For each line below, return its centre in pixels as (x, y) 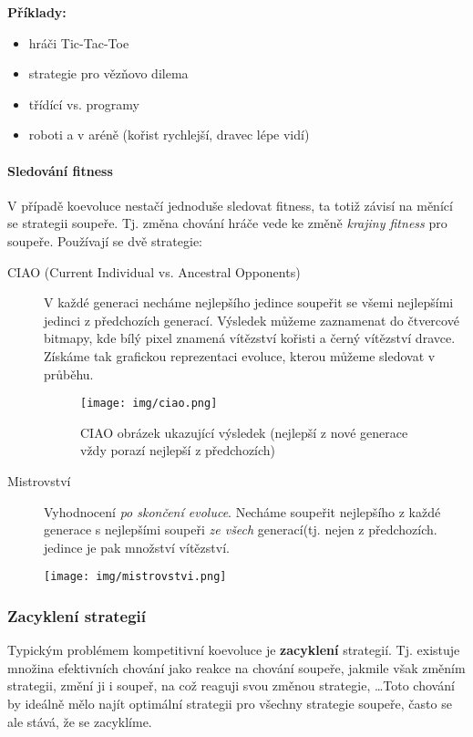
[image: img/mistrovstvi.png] (135, 577)
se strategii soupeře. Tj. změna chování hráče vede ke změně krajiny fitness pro (227, 223)
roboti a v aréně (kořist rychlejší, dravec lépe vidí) (169, 135)
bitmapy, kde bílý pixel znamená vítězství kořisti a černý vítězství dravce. (250, 338)
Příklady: (37, 12)
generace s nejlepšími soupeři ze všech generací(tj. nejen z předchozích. (241, 529)
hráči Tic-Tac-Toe (79, 42)
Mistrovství (39, 480)
